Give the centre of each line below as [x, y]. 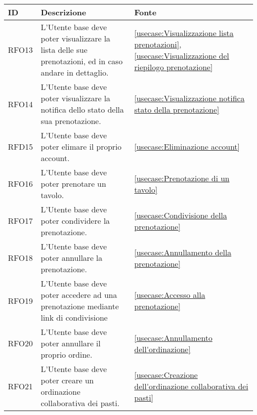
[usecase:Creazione [166, 374]
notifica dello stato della [82, 109]
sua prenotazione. [71, 121]
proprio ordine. [66, 354]
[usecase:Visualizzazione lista [184, 33]
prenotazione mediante [80, 306]
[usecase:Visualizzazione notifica [189, 98]
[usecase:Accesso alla [170, 295]
